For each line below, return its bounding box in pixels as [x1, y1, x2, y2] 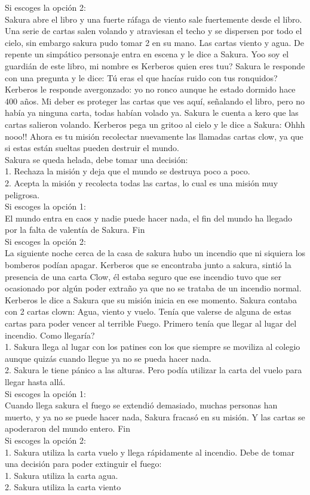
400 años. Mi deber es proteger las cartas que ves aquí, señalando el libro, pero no [5, 94, 305, 107]
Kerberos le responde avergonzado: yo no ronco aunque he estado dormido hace [5, 83, 296, 96]
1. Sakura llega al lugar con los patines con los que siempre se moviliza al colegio [5, 340, 300, 353]
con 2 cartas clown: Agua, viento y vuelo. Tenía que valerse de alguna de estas [5, 305, 291, 318]
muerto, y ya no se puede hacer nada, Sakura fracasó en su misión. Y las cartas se [5, 410, 305, 423]
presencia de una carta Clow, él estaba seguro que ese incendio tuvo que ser [5, 270, 281, 282]
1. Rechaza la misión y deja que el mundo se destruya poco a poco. [5, 165, 250, 177]
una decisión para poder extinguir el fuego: [5, 457, 162, 470]
